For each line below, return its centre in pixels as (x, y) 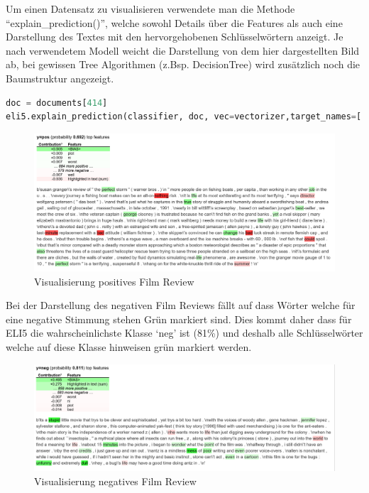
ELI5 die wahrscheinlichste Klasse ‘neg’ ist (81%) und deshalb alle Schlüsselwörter (184, 333)
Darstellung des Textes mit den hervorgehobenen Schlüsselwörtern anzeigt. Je (175, 37)
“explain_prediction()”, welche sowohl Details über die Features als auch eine (174, 22)
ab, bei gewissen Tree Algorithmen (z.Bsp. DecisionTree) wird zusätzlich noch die (183, 64)
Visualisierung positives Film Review (114, 281)
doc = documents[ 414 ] (57, 103)
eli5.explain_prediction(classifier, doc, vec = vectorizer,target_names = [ (184, 117)
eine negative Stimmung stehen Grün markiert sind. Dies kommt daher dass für (179, 319)
